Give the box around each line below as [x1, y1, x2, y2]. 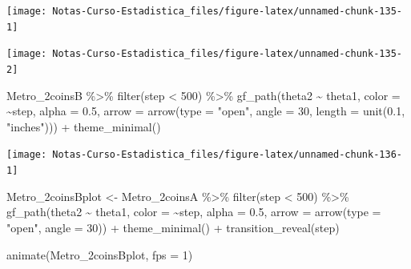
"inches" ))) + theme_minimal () [6, 118, 161, 134]
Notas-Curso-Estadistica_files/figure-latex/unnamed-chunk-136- [52, 149, 402, 161]
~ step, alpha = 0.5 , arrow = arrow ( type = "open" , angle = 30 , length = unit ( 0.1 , [6, 102, 405, 119]
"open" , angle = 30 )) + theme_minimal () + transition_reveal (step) [6, 219, 340, 235]
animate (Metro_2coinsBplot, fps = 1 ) [6, 246, 193, 263]
